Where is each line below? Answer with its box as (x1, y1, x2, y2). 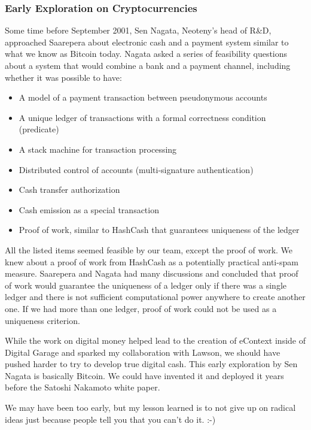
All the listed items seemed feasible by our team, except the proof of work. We (5, 243, 293, 256)
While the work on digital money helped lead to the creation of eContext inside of (5, 334, 306, 347)
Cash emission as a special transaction (19, 203, 159, 216)
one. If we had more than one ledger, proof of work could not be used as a (5, 302, 277, 314)
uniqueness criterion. (5, 314, 80, 326)
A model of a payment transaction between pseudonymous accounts (19, 91, 267, 104)
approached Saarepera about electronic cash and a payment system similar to (5, 35, 289, 48)
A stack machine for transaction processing (19, 143, 177, 155)
